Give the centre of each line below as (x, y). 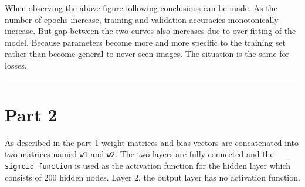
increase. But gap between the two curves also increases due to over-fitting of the (150, 31)
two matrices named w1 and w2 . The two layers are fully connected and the (139, 154)
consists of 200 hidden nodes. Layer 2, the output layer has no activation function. (152, 177)
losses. (16, 65)
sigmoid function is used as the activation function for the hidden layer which (148, 165)
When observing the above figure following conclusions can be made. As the (141, 8)
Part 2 (31, 114)
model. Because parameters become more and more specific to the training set (145, 42)
